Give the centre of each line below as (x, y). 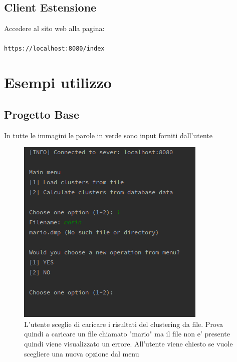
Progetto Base (42, 114)
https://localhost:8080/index (54, 49)
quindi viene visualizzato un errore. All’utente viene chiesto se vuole (129, 343)
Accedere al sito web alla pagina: (54, 28)
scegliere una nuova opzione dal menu (82, 353)
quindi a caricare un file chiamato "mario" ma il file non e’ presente (127, 334)
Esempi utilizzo (58, 82)
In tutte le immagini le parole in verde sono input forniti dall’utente (108, 135)
